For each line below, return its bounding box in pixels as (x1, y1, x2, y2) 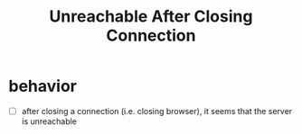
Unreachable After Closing (49, 6, 253, 27)
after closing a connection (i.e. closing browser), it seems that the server (21, 105, 293, 116)
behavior (8, 76, 78, 96)
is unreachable (21, 116, 78, 127)
